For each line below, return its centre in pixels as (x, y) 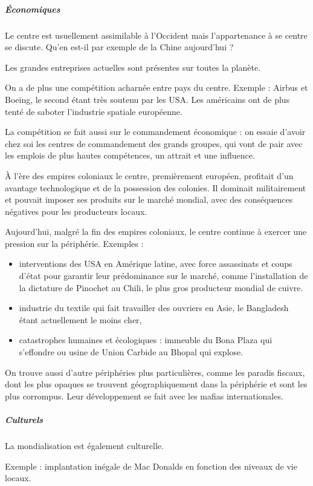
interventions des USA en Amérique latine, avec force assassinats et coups (156, 264)
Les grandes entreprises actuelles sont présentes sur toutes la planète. (133, 67)
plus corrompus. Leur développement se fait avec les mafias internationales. (144, 396)
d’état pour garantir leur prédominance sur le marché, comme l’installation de (163, 276)
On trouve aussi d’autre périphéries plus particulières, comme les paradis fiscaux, (155, 372)
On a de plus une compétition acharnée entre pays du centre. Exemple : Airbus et (156, 87)
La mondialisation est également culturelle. (84, 445)
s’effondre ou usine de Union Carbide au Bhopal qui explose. (131, 352)
